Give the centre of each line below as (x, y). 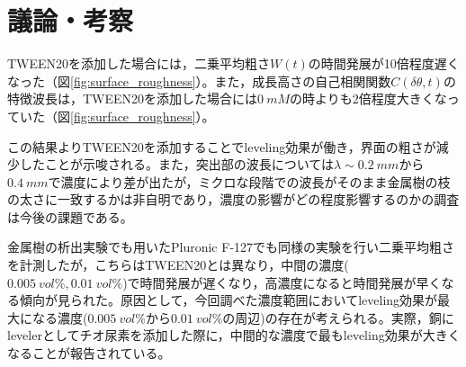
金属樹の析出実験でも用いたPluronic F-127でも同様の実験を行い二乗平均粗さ (231, 247)
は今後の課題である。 (70, 216)
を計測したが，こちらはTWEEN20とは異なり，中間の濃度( (178, 265)
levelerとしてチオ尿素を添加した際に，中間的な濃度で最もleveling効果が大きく (234, 335)
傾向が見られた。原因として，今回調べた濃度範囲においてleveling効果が (229, 300)
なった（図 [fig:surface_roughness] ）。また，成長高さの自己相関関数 (199, 81)
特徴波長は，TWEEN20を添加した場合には (133, 98)
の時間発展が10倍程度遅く (384, 63)
